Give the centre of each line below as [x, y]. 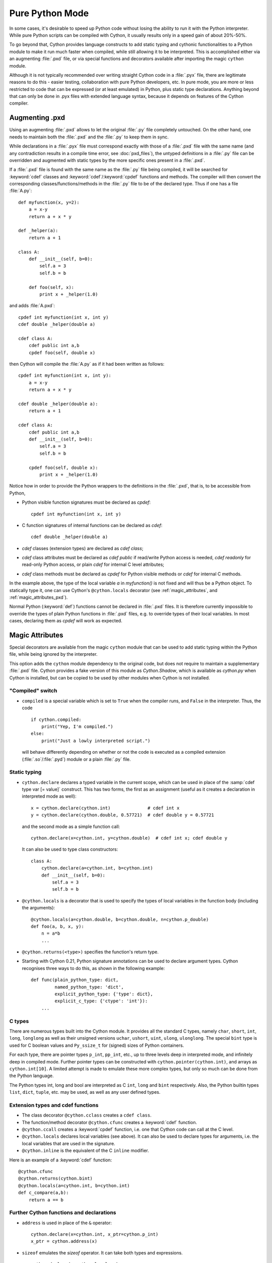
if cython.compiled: [56, 719]
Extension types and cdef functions [54, 1105]
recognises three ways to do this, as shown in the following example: [93, 968]
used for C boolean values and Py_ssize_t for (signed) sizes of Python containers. [97, 1045]
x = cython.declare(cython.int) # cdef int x [105, 808]
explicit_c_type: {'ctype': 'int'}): [101, 1001]
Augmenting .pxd [37, 118]
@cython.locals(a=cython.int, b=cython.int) [74, 1185]
